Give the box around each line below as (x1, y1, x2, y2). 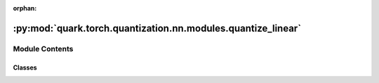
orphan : (13, 4, 37, 12)
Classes (13, 63, 38, 72)
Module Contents (13, 44, 74, 53)
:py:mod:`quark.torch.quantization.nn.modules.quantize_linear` (13, 22, 302, 34)
